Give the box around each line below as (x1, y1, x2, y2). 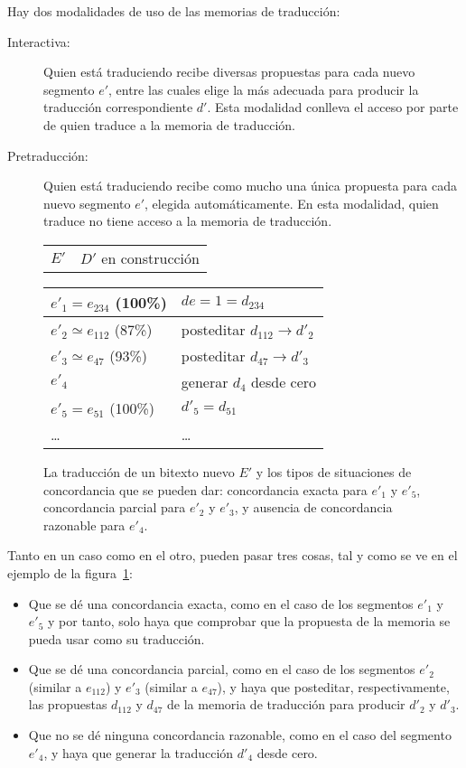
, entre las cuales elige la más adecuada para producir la (108, 80, 419, 98)
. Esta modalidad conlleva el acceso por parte (207, 98, 459, 117)
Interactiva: (7, 32, 70, 51)
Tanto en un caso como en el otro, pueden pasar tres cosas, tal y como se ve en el (7, 546, 458, 565)
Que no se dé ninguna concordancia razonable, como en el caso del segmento (28, 726, 452, 745)
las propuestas (28, 695, 107, 714)
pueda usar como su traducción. (28, 629, 205, 648)
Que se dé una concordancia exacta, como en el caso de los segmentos (28, 594, 414, 613)
